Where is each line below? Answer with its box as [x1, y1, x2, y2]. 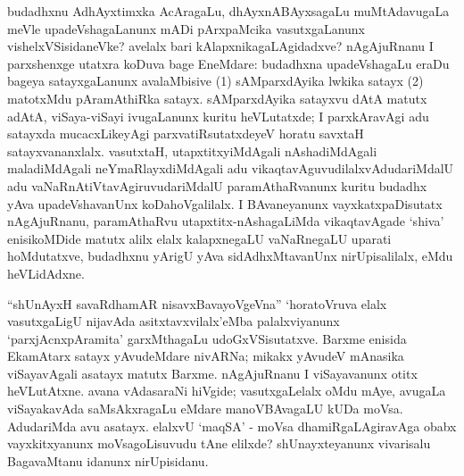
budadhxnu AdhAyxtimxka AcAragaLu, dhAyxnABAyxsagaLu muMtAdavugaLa [7, 2, 450, 20]
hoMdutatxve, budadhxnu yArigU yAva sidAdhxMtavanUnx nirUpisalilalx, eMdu [7, 246, 453, 265]
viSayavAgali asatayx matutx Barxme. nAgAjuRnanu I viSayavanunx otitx [7, 363, 418, 382]
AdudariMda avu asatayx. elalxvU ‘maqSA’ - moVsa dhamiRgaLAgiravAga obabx [7, 416, 457, 435]
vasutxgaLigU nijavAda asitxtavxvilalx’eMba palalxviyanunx [7, 312, 340, 330]
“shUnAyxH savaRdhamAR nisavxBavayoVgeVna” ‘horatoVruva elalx [7, 294, 387, 313]
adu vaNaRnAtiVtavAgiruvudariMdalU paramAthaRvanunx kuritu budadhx [7, 176, 427, 195]
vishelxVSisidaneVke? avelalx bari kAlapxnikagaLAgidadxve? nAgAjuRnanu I [7, 37, 434, 55]
